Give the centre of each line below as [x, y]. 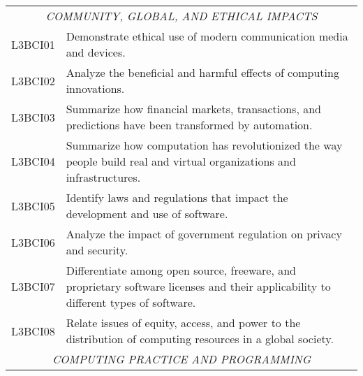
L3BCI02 [33, 80]
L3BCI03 [33, 117]
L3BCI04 [33, 161]
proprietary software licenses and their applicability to [198, 286]
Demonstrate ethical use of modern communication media [207, 36]
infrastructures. [103, 177]
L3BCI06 [33, 242]
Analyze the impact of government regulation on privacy [204, 234]
